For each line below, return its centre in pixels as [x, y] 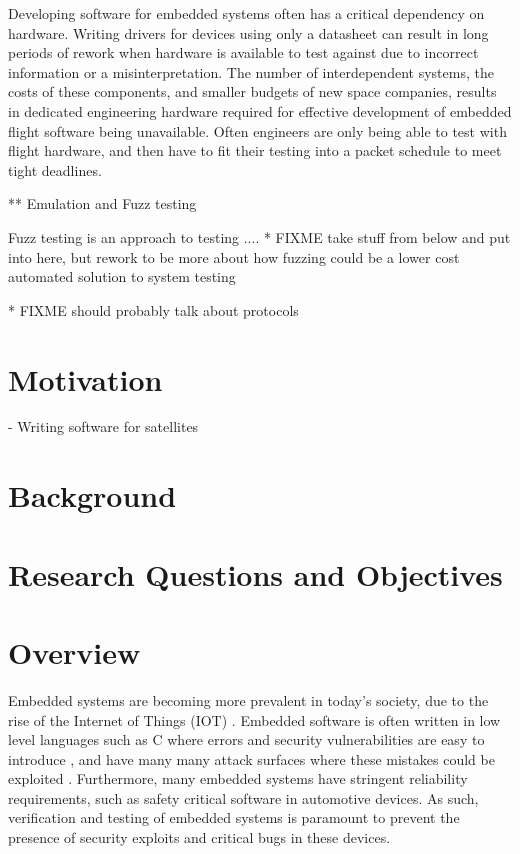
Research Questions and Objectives [255, 573]
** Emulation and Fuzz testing [102, 203]
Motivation [85, 378]
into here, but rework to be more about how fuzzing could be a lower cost [234, 256]
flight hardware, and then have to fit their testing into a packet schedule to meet [255, 150]
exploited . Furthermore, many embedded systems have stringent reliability [238, 778]
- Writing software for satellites [103, 426]
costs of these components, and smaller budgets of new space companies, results [252, 91]
